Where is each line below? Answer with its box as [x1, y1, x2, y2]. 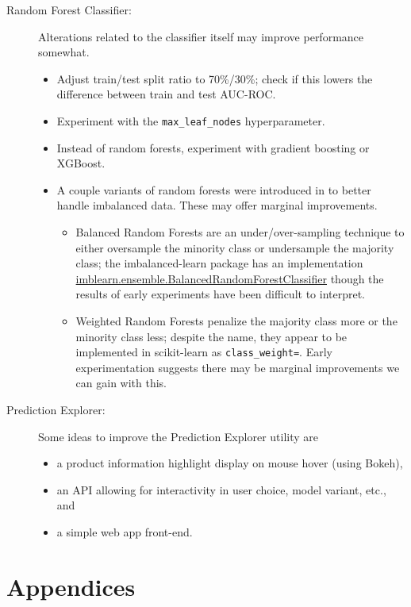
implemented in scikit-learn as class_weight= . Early [75, 344, 332, 360]
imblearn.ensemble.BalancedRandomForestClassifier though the [75, 270, 384, 286]
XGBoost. [56, 155, 106, 171]
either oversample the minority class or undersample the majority [75, 239, 394, 255]
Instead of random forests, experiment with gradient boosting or [56, 139, 370, 156]
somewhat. [38, 44, 90, 60]
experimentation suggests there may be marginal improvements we [75, 359, 400, 375]
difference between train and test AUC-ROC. [56, 86, 276, 102]
